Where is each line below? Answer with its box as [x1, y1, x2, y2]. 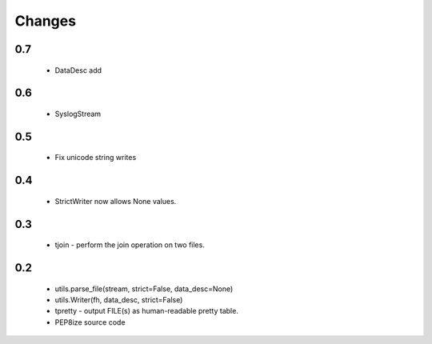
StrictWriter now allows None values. [54, 196, 177, 206]
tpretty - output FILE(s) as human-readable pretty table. [54, 306, 239, 316]
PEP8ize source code [54, 317, 126, 327]
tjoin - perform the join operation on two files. [54, 240, 206, 250]
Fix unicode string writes [54, 153, 137, 162]
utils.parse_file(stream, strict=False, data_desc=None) [54, 284, 234, 294]
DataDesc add [54, 65, 102, 75]
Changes [14, 12, 76, 30]
